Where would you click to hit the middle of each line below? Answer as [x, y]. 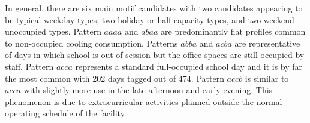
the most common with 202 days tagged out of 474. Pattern [115, 78]
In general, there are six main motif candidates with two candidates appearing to [154, 8]
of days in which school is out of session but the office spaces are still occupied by [155, 55]
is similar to [267, 78]
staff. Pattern [29, 66]
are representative [267, 43]
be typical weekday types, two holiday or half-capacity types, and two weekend [150, 19]
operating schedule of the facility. [66, 113]
